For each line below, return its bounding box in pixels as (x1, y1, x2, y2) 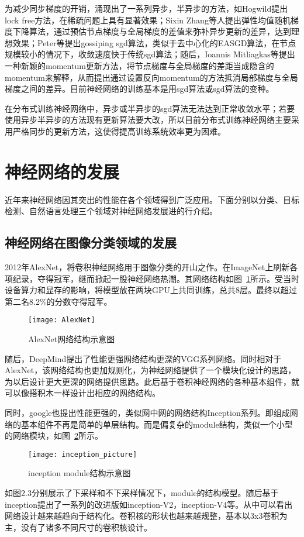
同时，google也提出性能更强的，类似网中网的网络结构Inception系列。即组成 (5, 407, 290, 419)
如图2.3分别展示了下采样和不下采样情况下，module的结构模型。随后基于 (5, 487, 279, 499)
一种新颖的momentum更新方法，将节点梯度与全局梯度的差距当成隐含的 (5, 59, 274, 71)
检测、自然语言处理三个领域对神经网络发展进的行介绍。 (5, 205, 217, 217)
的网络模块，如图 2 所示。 (5, 429, 103, 442)
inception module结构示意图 (28, 467, 131, 479)
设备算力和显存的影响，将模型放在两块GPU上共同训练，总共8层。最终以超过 (5, 284, 298, 296)
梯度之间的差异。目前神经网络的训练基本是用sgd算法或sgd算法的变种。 (5, 82, 274, 95)
